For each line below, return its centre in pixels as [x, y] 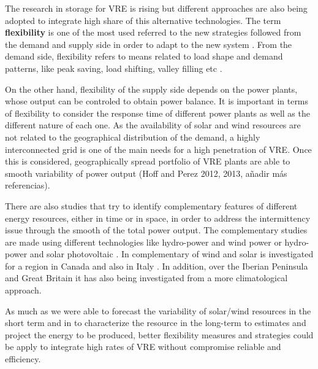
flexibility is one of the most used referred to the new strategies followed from [153, 32]
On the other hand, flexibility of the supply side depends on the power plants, [151, 89]
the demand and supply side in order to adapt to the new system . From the [149, 44]
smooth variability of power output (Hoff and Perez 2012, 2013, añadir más [146, 173]
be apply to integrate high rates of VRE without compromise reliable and [143, 347]
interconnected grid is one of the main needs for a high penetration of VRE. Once [158, 149]
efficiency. [23, 359]
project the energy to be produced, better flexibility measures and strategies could [159, 334]
